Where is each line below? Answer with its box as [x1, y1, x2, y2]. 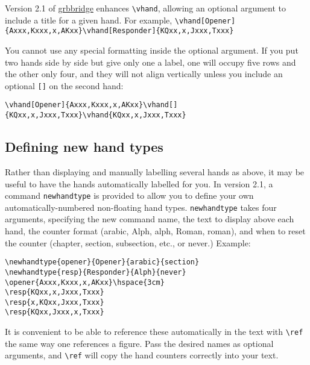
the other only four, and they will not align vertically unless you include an [5, 67, 283, 80]
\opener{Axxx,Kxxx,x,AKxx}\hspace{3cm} [5, 278, 165, 287]
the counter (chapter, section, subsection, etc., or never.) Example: [5, 236, 251, 249]
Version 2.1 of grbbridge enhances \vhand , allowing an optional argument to [5, 2, 286, 14]
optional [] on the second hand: [5, 79, 124, 92]
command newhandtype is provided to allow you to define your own [5, 189, 254, 202]
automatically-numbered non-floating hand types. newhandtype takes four [5, 201, 277, 213]
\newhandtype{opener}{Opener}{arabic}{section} [5, 258, 200, 267]
